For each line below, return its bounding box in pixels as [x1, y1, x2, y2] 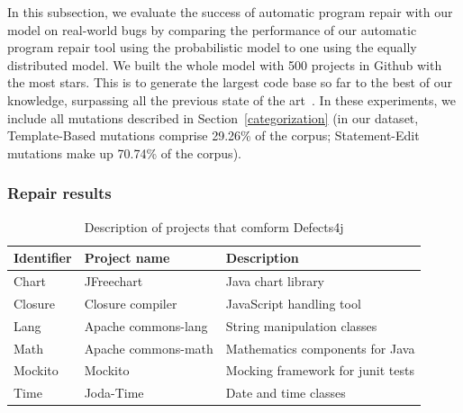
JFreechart [84, 272, 143, 290]
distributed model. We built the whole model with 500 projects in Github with [7, 55, 442, 74]
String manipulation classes [225, 316, 377, 335]
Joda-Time [84, 383, 144, 402]
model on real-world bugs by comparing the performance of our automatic [7, 20, 417, 39]
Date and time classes [225, 383, 346, 402]
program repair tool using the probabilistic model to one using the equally [7, 38, 417, 57]
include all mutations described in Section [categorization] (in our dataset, [7, 108, 419, 127]
